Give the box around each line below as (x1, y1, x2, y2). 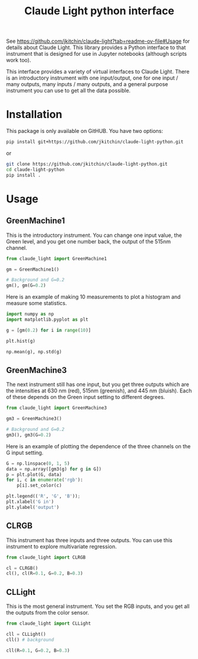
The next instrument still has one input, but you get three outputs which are (6, 381, 190, 388)
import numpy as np (6, 311, 54, 317)
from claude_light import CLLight (6, 620, 92, 627)
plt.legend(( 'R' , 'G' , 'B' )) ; (6, 493, 81, 499)
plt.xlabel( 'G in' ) (6, 499, 54, 505)
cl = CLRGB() (6, 565, 38, 571)
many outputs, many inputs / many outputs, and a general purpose (6, 81, 168, 88)
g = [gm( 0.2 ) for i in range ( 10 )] (6, 327, 92, 333)
